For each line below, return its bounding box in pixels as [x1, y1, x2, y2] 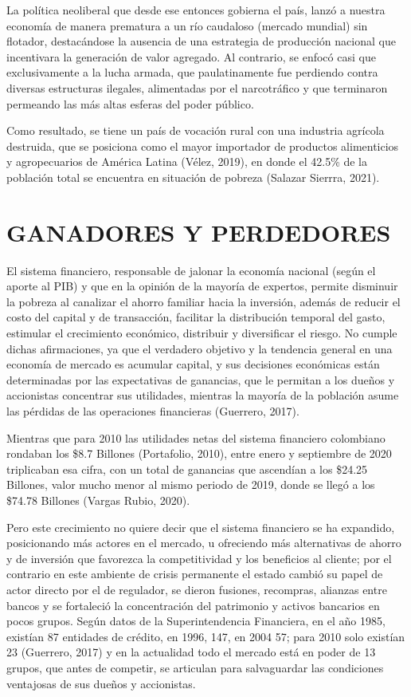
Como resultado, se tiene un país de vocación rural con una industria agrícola [6, 122, 385, 139]
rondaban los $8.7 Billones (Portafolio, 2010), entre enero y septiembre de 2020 [6, 445, 392, 462]
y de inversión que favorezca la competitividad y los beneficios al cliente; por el [6, 549, 392, 566]
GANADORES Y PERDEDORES [6, 215, 391, 248]
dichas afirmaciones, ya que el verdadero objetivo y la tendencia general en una [6, 340, 393, 356]
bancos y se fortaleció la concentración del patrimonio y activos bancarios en [6, 597, 380, 613]
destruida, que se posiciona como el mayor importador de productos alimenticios [6, 137, 399, 154]
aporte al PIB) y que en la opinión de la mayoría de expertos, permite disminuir [6, 278, 398, 294]
